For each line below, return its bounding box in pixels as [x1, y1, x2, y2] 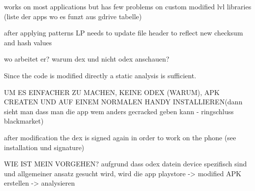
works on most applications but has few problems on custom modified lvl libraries [4, 1, 252, 11]
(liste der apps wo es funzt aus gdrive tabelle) [4, 11, 142, 21]
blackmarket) [4, 116, 44, 126]
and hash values [4, 37, 52, 47]
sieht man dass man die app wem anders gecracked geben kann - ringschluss [4, 106, 234, 116]
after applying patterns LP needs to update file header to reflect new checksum [4, 28, 243, 38]
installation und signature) [4, 142, 84, 152]
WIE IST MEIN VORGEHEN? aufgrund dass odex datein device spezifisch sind [4, 159, 247, 169]
